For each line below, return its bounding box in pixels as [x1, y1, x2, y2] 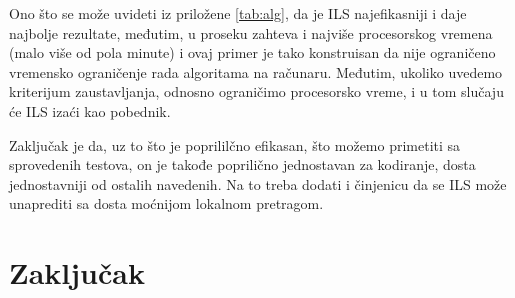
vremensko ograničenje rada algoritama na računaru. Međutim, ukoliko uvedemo [9, 61, 503, 82]
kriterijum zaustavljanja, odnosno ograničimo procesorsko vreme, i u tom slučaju [9, 81, 504, 102]
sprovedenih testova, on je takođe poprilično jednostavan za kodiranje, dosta [9, 154, 476, 175]
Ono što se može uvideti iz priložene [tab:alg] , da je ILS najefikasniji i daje [9, 3, 467, 23]
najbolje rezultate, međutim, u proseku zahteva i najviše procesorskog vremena [9, 22, 493, 43]
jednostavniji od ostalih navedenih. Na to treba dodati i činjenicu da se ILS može [9, 173, 507, 194]
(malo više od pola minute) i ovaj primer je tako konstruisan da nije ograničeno [9, 42, 496, 63]
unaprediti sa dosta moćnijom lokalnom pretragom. [9, 193, 324, 214]
